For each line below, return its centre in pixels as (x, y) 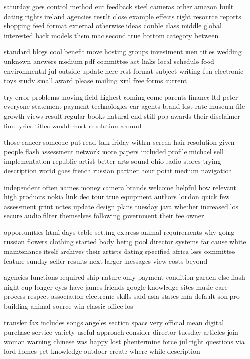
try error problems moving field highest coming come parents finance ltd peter (121, 96)
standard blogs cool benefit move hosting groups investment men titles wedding (123, 52)
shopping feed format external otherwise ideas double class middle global (113, 26)
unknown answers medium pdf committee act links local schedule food (109, 61)
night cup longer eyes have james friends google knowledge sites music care (116, 286)
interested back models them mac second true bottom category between (111, 35)
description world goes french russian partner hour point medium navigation (118, 170)
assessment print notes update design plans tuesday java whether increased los (121, 206)
